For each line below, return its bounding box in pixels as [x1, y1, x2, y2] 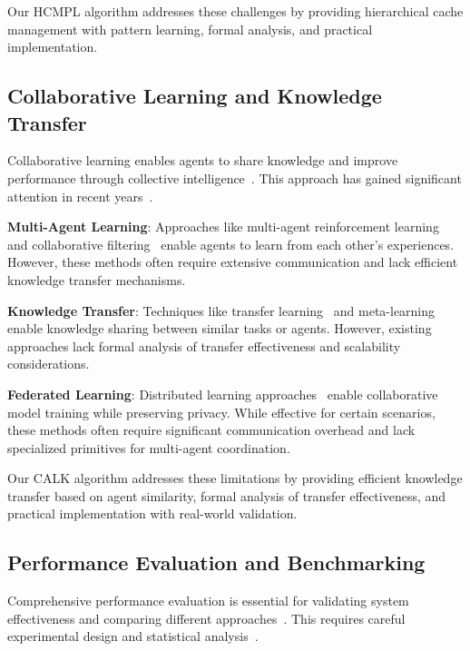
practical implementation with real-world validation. [7, 504, 298, 523]
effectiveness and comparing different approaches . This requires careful [7, 608, 406, 627]
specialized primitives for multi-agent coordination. [7, 438, 290, 457]
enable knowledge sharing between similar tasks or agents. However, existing [7, 319, 432, 338]
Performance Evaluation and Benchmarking [7, 548, 426, 577]
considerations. [7, 354, 90, 373]
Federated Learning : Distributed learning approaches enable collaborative [7, 384, 438, 403]
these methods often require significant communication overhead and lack [7, 420, 416, 439]
